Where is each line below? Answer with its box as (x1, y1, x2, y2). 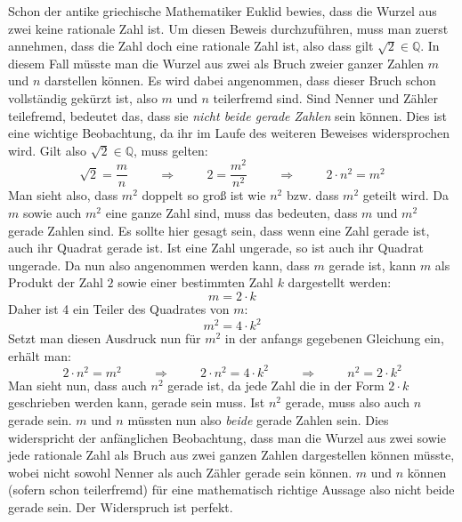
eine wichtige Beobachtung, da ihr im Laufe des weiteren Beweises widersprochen (8, 124, 450, 142)
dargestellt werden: (288, 273, 392, 292)
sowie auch (22, 204, 82, 222)
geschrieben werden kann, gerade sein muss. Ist (8, 393, 265, 412)
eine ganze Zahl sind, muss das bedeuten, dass (105, 204, 358, 222)
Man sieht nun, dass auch (8, 375, 147, 394)
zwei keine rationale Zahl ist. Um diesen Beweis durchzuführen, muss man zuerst (8, 19, 449, 37)
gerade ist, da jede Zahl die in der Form (167, 375, 385, 394)
